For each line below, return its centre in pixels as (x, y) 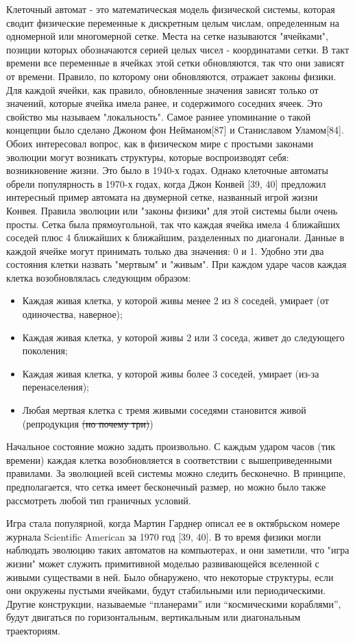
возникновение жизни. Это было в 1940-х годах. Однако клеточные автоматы (167, 170)
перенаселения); (56, 387)
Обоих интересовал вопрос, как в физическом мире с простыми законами (160, 143)
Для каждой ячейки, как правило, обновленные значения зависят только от (162, 89)
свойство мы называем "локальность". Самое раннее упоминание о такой (159, 116)
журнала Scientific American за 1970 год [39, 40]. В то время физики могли (164, 536)
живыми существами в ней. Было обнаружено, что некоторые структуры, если (170, 577)
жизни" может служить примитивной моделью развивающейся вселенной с (163, 563)
